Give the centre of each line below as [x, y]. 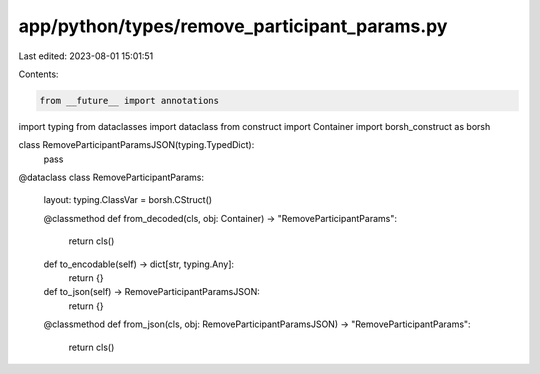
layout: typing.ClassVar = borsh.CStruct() [128, 200]
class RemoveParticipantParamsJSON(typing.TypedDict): [136, 145]
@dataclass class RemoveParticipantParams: [111, 177]
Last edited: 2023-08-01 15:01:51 [86, 56]
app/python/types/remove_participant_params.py [233, 26]
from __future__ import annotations [129, 100]
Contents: [38, 74]
